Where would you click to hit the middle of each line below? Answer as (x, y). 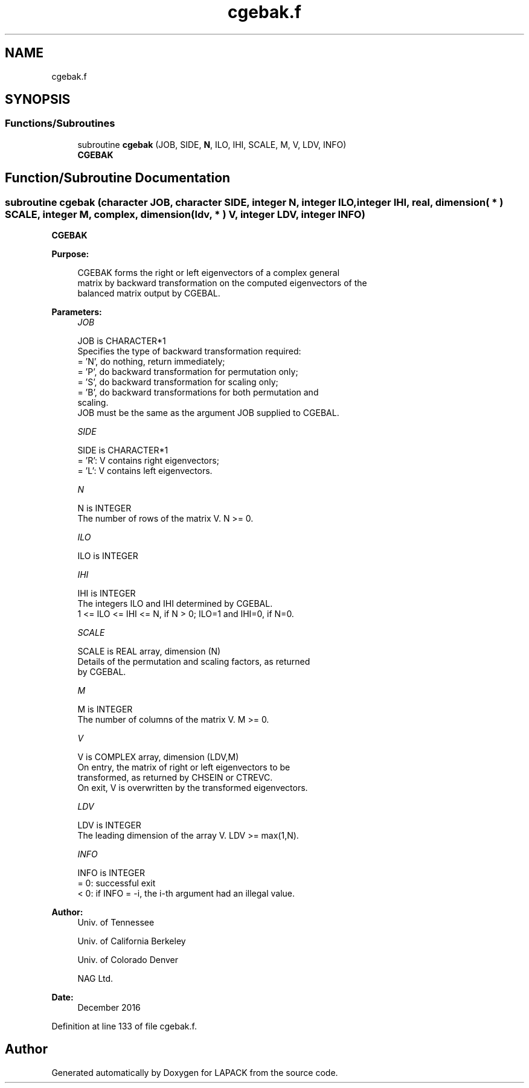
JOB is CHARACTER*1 (122, 341)
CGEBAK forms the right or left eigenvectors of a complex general (209, 273)
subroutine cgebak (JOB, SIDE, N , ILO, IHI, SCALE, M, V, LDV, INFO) (212, 144)
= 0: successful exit (117, 883)
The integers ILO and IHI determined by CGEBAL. (175, 604)
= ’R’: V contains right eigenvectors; (148, 461)
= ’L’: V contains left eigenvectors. (145, 471)
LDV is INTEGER (109, 825)
